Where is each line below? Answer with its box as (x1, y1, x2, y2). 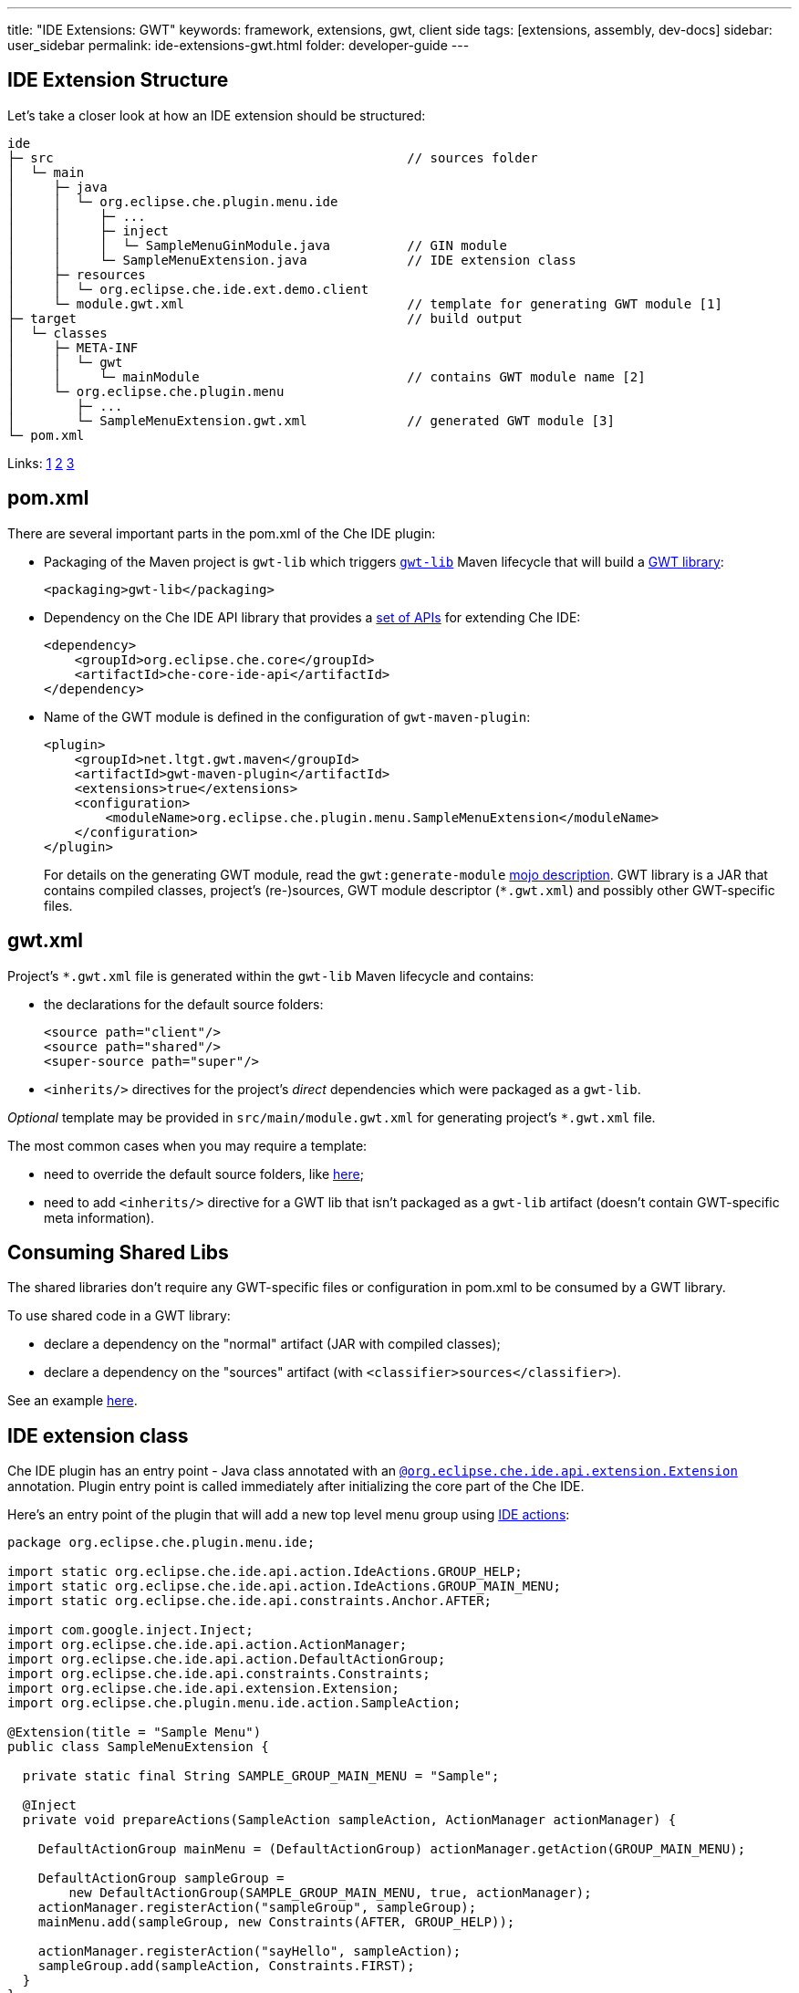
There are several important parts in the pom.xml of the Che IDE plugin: (7, 525, 436, 541)
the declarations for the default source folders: (44, 996, 324, 1012)
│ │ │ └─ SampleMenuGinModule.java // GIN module (7, 237, 507, 253)
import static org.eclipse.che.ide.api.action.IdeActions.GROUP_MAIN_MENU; (7, 1579, 561, 1594)
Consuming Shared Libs (7, 1240, 229, 1264)
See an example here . (7, 1393, 138, 1409)
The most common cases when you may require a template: (7, 1137, 368, 1153)
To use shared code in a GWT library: (7, 1308, 231, 1324)
